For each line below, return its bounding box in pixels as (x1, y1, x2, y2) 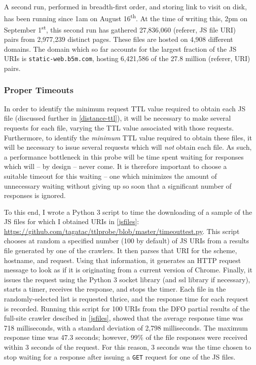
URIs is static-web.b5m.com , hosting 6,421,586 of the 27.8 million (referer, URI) (4, 53, 251, 64)
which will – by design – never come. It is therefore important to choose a (4, 161, 227, 171)
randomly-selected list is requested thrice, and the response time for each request (4, 294, 249, 304)
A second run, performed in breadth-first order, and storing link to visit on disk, (4, 1, 247, 11)
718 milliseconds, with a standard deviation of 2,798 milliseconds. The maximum (4, 322, 248, 332)
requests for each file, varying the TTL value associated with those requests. (4, 122, 234, 133)
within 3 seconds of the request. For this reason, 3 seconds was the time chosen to (4, 342, 252, 352)
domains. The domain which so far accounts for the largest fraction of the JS (4, 43, 237, 54)
